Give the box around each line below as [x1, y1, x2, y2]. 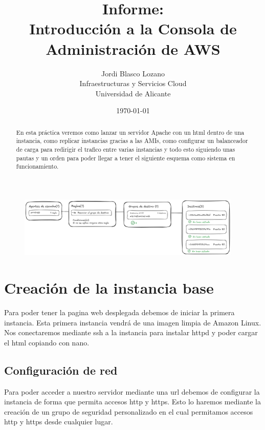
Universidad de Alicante [95, 88, 171, 98]
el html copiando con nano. [4, 337, 90, 347]
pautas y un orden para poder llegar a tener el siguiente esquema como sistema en [16, 153, 235, 162]
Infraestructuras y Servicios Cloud [79, 78, 187, 89]
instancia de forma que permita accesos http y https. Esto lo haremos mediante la [4, 396, 261, 407]
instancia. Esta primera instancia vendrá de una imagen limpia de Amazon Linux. [4, 317, 261, 327]
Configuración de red [4, 362, 118, 378]
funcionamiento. [16, 162, 59, 171]
